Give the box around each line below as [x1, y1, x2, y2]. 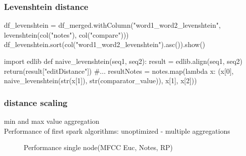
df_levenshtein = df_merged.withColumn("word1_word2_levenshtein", [4, 20, 221, 30]
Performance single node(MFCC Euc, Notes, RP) [24, 142, 173, 153]
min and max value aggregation [4, 116, 99, 126]
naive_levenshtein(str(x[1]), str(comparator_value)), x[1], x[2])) [4, 75, 197, 86]
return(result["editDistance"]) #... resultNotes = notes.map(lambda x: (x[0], [4, 65, 234, 76]
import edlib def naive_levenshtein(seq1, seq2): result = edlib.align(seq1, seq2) [4, 56, 243, 66]
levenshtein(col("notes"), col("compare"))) [4, 29, 129, 40]
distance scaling [4, 96, 68, 108]
